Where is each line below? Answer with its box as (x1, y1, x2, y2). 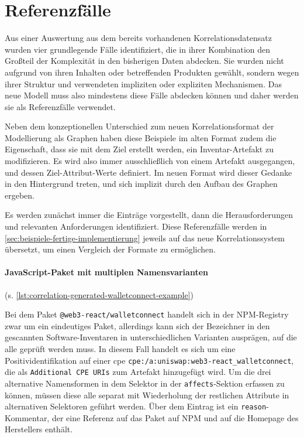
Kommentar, (5, 411, 50, 424)
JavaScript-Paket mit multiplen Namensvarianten (5, 266, 208, 278)
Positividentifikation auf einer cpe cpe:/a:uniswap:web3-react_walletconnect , (5, 354, 294, 366)
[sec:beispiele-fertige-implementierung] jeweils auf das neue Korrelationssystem (5, 231, 285, 244)
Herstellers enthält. (5, 423, 73, 435)
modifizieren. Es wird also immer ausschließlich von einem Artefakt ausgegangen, (5, 155, 295, 167)
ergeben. (5, 189, 34, 201)
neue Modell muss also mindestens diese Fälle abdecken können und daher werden (5, 89, 299, 101)
